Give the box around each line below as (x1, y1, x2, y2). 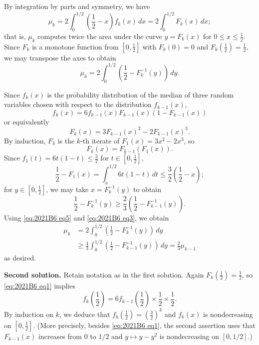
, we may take (46, 183, 89, 194)
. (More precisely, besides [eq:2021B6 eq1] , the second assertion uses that (33, 319, 256, 330)
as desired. (4, 252, 36, 262)
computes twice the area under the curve (37, 30, 162, 41)
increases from (38, 330, 82, 341)
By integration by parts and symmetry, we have (4, 1, 150, 11)
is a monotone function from (32, 41, 119, 51)
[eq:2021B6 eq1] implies (4, 280, 75, 290)
